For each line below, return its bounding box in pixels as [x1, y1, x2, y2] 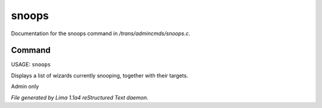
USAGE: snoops [11, 61, 51, 68]
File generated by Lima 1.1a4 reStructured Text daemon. [11, 94, 148, 101]
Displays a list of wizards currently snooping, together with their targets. [11, 72, 188, 79]
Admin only [11, 83, 39, 90]
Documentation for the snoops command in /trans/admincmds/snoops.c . [11, 30, 191, 37]
